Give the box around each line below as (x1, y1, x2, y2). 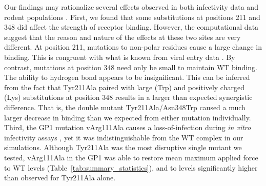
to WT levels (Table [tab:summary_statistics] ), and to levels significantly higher (4, 162, 258, 173)
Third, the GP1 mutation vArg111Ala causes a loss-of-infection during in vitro (4, 122, 251, 133)
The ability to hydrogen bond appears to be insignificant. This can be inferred (4, 72, 250, 82)
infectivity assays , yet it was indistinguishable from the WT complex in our (4, 132, 243, 142)
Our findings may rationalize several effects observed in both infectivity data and (4, 2, 258, 12)
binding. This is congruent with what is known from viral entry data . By (4, 51, 235, 62)
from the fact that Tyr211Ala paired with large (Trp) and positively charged (4, 81, 244, 92)
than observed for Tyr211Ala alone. (4, 172, 116, 183)
